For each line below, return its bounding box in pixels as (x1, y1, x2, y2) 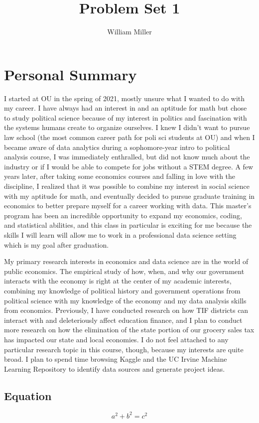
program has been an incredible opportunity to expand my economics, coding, (4, 210, 242, 220)
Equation (4, 388, 52, 403)
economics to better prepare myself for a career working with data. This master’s (4, 200, 252, 211)
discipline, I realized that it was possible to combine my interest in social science (4, 181, 250, 191)
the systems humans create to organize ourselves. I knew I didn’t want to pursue (4, 122, 250, 133)
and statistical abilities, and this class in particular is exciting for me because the (4, 220, 252, 230)
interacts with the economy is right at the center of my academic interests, (4, 276, 232, 286)
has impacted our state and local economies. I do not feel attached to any (4, 334, 229, 344)
